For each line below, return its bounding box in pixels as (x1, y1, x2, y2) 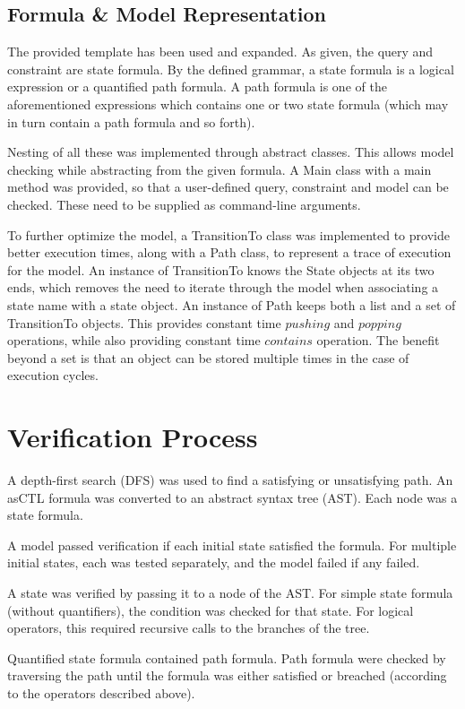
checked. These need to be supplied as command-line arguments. (7, 195, 361, 213)
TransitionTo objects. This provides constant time (7, 313, 281, 332)
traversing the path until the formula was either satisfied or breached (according (7, 666, 447, 685)
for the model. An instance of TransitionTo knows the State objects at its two (7, 260, 435, 279)
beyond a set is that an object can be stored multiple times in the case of (7, 348, 409, 367)
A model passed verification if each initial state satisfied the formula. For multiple (7, 535, 457, 554)
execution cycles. (7, 366, 99, 385)
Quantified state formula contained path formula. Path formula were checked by (7, 648, 446, 667)
